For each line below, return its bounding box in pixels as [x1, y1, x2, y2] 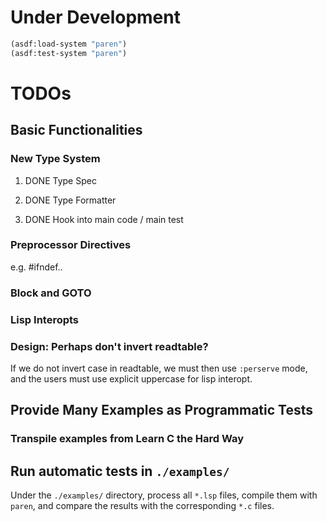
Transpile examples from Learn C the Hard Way [10, 432, 245, 446]
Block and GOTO [10, 286, 92, 300]
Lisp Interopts [10, 312, 80, 326]
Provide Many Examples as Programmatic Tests [10, 402, 314, 419]
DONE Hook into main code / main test [24, 213, 184, 225]
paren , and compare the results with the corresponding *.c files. [10, 500, 275, 512]
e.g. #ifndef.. [10, 261, 63, 273]
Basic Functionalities [10, 122, 143, 139]
